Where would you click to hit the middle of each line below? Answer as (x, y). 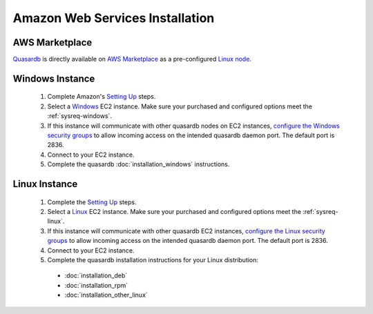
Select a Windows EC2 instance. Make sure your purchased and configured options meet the (180, 106)
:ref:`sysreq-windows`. (80, 116)
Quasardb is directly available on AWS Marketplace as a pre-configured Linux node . (132, 59)
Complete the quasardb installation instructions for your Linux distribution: (153, 259)
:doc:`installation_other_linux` (106, 295)
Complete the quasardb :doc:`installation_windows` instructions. (138, 164)
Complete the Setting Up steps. (92, 202)
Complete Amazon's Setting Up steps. (102, 97)
